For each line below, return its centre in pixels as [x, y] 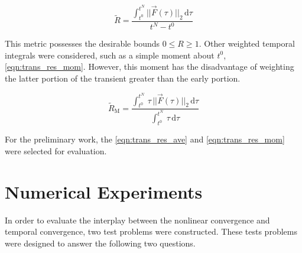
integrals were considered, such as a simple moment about [110, 55]
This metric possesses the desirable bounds [82, 43]
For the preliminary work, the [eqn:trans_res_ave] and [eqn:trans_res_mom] [145, 139]
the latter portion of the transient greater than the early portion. [123, 78]
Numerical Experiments [104, 191]
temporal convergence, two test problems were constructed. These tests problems [151, 231]
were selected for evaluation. [56, 150]
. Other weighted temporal [247, 43]
